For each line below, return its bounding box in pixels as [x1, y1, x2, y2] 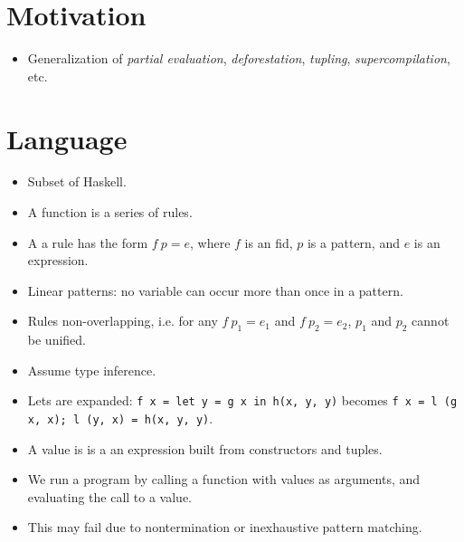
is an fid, [244, 233, 293, 252]
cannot [412, 311, 450, 330]
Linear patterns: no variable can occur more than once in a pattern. [27, 281, 403, 300]
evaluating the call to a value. [27, 487, 193, 506]
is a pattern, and [307, 233, 400, 252]
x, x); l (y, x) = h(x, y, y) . [27, 409, 213, 428]
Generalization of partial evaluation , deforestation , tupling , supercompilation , [27, 49, 450, 68]
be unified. [27, 330, 86, 349]
